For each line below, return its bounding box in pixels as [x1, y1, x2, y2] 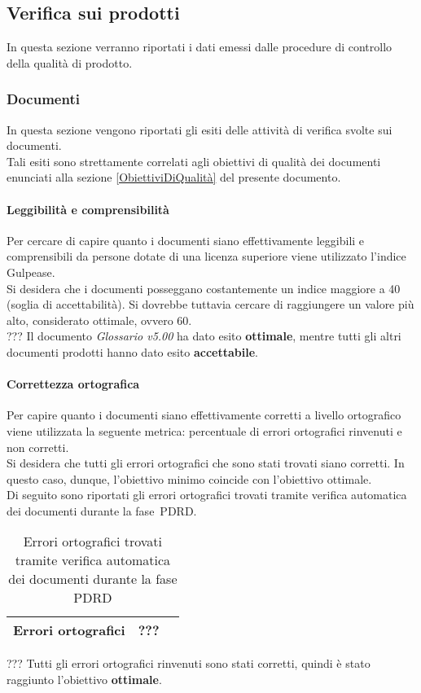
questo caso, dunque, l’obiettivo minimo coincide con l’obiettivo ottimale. [7, 470, 372, 487]
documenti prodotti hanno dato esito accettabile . [7, 343, 259, 360]
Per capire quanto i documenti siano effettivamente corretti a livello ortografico [7, 406, 401, 423]
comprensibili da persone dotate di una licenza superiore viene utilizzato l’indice [7, 248, 406, 265]
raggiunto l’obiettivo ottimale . [7, 671, 162, 688]
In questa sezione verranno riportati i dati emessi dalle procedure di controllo [7, 38, 392, 55]
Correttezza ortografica [7, 375, 140, 393]
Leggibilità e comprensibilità [7, 200, 169, 217]
